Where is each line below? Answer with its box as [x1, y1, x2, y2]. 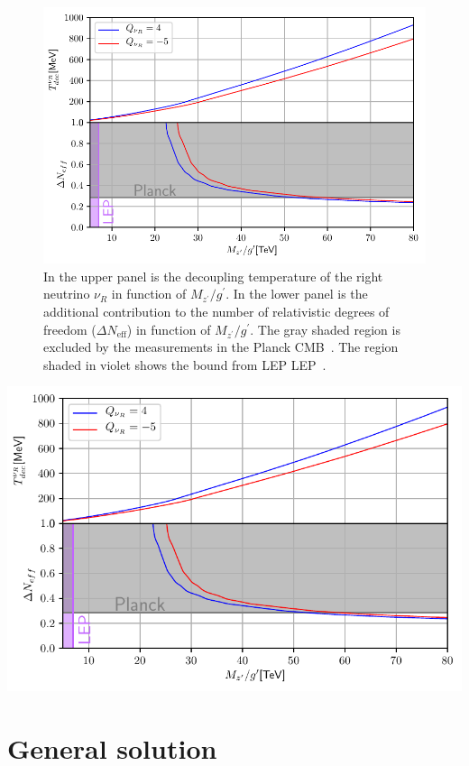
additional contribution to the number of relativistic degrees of [43, 301, 390, 320]
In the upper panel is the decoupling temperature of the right [43, 266, 383, 285]
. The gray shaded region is [250, 319, 400, 338]
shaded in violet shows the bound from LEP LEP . [43, 355, 326, 374]
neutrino [43, 284, 90, 303]
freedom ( [43, 319, 97, 338]
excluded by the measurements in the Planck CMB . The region [43, 337, 399, 356]
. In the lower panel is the [225, 284, 368, 303]
